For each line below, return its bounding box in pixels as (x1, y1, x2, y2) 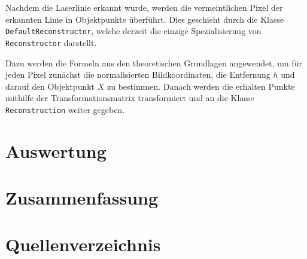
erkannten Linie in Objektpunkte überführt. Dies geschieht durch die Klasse (5, 13, 284, 25)
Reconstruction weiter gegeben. (5, 103, 125, 115)
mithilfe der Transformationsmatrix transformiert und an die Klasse (5, 92, 254, 104)
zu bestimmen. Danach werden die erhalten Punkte (107, 80, 295, 92)
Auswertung (5, 138, 107, 163)
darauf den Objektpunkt (5, 80, 95, 92)
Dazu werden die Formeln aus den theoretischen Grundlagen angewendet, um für (5, 56, 302, 69)
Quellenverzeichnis (5, 232, 161, 257)
